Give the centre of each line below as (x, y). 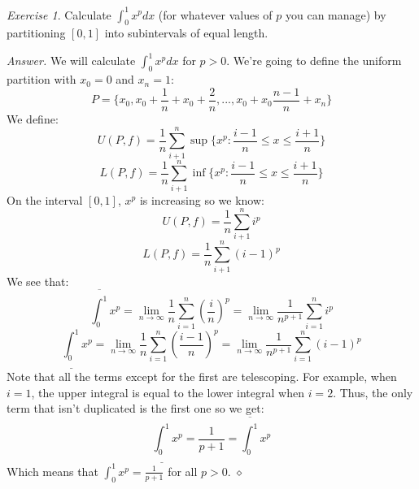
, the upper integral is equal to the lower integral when (168, 392)
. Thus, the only (373, 392)
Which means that (52, 471)
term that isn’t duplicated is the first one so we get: (135, 408)
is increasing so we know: (202, 199)
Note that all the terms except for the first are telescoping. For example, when (202, 376)
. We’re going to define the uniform (314, 61)
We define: (33, 118)
